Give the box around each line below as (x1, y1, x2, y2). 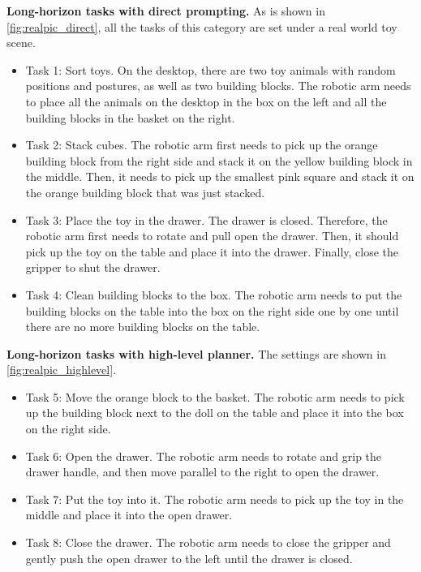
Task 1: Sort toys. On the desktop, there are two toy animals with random (25, 61, 396, 78)
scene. (6, 34, 36, 51)
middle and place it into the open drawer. (25, 506, 233, 523)
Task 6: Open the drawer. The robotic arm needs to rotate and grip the (25, 447, 382, 464)
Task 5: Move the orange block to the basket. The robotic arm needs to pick (25, 388, 405, 405)
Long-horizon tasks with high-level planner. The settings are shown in (6, 345, 386, 362)
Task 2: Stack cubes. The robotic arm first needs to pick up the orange (25, 136, 378, 153)
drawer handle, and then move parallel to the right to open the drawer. (25, 463, 380, 480)
